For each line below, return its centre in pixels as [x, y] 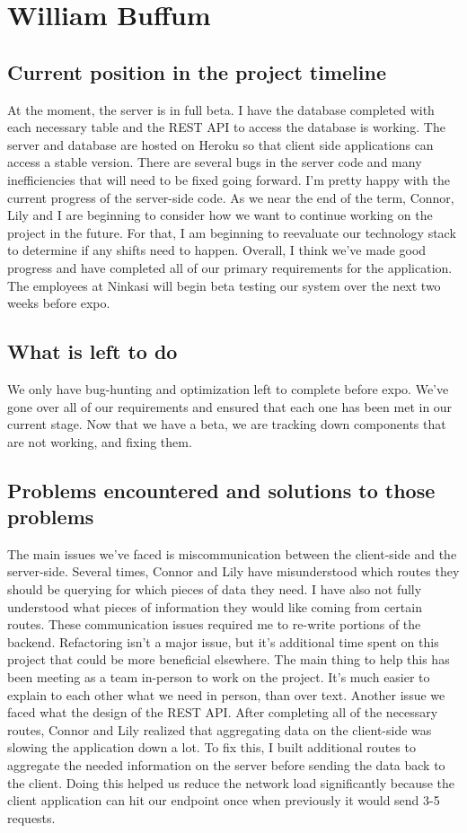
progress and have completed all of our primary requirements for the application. [230, 267]
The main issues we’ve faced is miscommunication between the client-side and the [232, 553]
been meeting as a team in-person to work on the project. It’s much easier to [219, 677]
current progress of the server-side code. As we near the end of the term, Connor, [231, 197]
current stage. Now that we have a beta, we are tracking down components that [227, 424]
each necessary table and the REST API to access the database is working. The [226, 127]
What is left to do [93, 351]
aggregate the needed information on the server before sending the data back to [226, 765]
